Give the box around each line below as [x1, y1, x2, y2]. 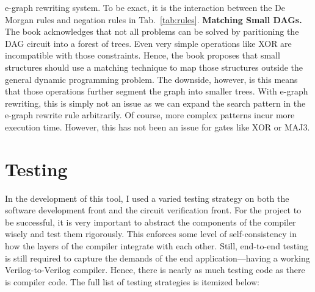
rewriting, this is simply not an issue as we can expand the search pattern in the [5, 96, 306, 109]
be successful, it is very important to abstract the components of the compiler [5, 215, 296, 228]
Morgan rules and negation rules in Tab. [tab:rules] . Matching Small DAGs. [5, 13, 302, 26]
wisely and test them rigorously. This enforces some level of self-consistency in [5, 227, 297, 240]
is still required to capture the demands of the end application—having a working [5, 251, 310, 264]
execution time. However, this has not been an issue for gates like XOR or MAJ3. [5, 120, 310, 133]
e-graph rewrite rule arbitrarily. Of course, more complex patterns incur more [5, 109, 295, 121]
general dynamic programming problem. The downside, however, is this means [5, 73, 298, 85]
